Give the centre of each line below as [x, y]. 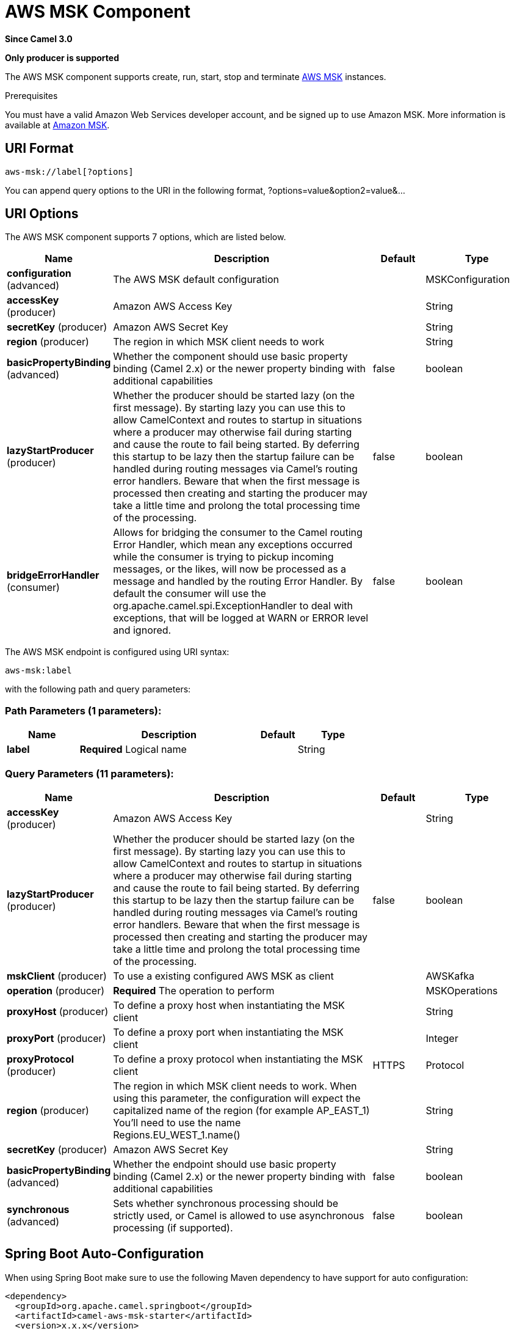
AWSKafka [450, 976]
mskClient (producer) [57, 976]
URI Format [39, 148]
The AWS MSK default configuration [196, 280]
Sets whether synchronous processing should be [226, 1203]
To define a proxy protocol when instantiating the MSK [238, 1059]
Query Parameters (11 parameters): [89, 773]
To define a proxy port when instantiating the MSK [228, 1032]
